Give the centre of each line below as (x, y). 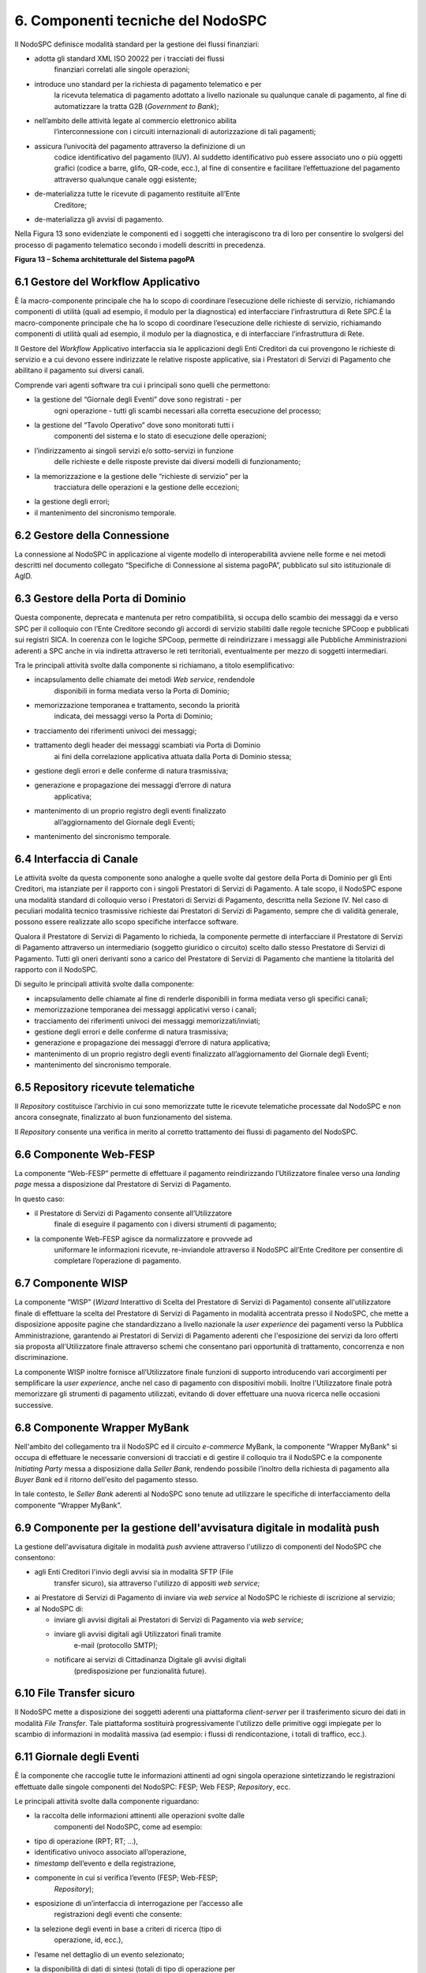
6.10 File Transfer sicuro (75, 1693)
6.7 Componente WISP (71, 1284)
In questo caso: (39, 1199)
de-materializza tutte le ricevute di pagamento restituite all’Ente (137, 194)
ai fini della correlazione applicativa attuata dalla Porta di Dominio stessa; (173, 756)
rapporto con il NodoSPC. (56, 970)
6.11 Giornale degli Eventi (77, 1757)
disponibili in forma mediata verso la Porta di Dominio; (142, 691)
